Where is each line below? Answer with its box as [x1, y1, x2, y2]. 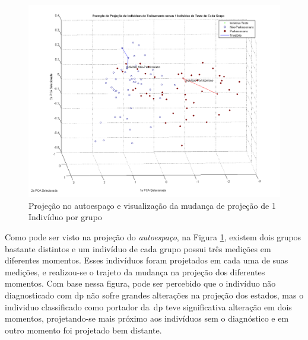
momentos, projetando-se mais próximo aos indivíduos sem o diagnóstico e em [5, 312, 289, 325]
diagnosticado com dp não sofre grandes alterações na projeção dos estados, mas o [5, 288, 304, 301]
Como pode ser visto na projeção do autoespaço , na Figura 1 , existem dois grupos [5, 230, 301, 243]
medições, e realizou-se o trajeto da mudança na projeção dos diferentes [5, 265, 265, 278]
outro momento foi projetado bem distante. [5, 323, 162, 336]
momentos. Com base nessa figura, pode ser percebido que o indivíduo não [5, 277, 276, 290]
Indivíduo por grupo [28, 211, 102, 223]
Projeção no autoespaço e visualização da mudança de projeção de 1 [28, 199, 276, 211]
